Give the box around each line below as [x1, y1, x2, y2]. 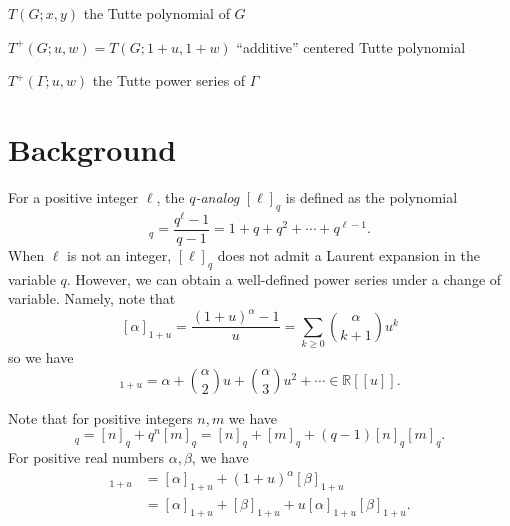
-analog [195, 186, 240, 207]
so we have [8, 347, 74, 368]
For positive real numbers [8, 447, 165, 468]
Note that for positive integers [8, 407, 193, 428]
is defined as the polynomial [285, 186, 458, 207]
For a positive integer [8, 186, 139, 207]
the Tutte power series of [92, 70, 246, 91]
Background [8, 128, 177, 169]
